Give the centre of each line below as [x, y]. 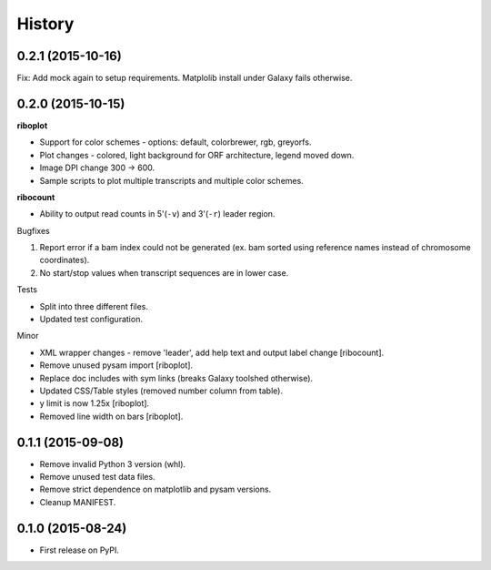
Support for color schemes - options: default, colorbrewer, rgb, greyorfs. [175, 142]
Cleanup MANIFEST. [78, 502]
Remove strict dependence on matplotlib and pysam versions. [155, 489]
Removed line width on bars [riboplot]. [111, 416]
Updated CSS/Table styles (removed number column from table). [161, 391]
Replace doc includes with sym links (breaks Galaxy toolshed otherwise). [176, 378]
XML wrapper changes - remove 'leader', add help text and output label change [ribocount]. [212, 352]
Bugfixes [33, 230]
